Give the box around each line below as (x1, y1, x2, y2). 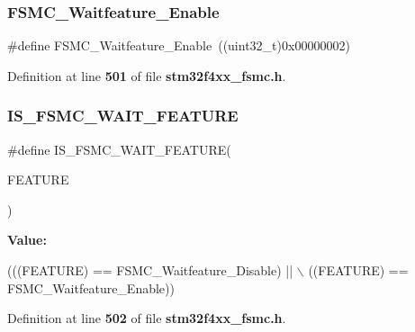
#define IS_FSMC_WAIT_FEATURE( (7, 139, 231, 158)
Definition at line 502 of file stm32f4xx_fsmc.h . (7, 309, 286, 328)
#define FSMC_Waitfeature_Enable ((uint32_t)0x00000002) (7, 36, 350, 55)
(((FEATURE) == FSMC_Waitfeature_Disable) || (7, 261, 293, 279)
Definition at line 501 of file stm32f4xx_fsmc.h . (7, 66, 286, 85)
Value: (7, 230, 47, 249)
